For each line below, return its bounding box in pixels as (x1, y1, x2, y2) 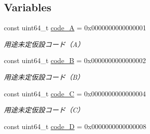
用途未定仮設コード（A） (4, 39, 85, 49)
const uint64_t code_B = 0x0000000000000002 (4, 55, 146, 66)
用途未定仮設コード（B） (4, 71, 84, 82)
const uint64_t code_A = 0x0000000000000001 (4, 22, 146, 33)
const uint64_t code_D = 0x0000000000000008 (4, 121, 147, 131)
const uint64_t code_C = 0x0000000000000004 (4, 88, 146, 98)
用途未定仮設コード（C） (4, 105, 85, 115)
